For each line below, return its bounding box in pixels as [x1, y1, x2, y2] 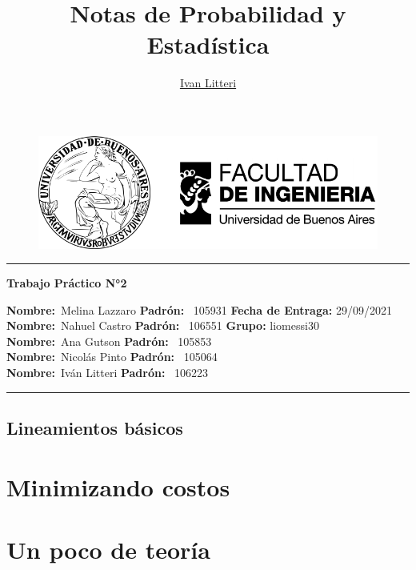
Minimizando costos [6, 470, 230, 503]
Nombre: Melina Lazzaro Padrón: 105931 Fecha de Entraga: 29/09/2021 [6, 301, 392, 318]
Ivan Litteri [179, 74, 237, 91]
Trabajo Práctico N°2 [6, 275, 127, 291]
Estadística [146, 28, 270, 61]
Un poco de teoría [6, 533, 210, 565]
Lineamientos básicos [6, 415, 183, 440]
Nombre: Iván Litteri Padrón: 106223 [6, 364, 209, 381]
